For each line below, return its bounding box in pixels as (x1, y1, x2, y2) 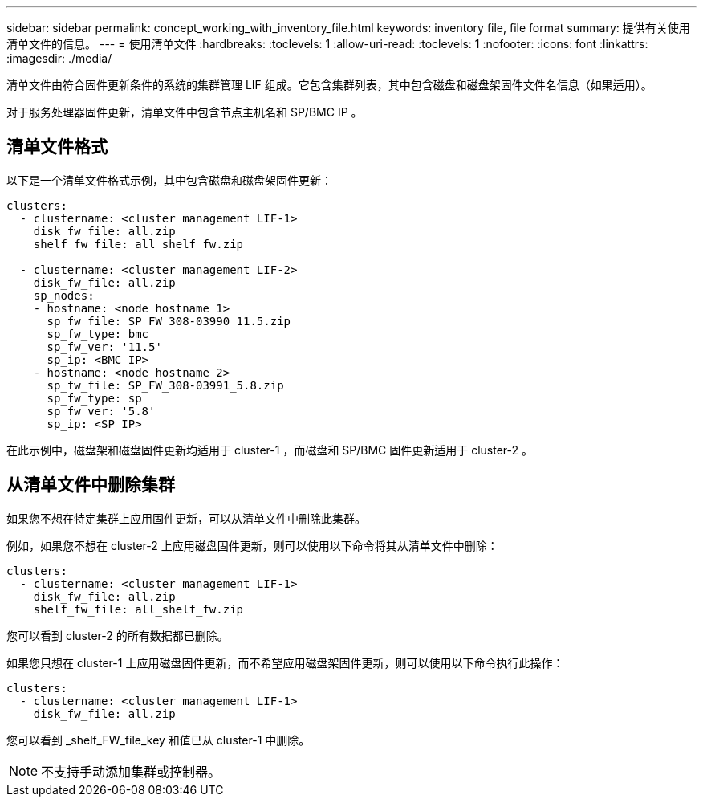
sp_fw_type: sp (47, 391, 142, 405)
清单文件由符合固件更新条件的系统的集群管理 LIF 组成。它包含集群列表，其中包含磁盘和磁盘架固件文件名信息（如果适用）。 (6, 78, 652, 92)
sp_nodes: (33, 288, 95, 302)
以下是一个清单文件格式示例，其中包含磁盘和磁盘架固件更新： (6, 173, 332, 187)
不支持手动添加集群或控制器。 (41, 763, 221, 780)
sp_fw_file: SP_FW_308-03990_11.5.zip (47, 314, 291, 328)
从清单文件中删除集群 (6, 475, 175, 495)
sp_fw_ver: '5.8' (47, 404, 156, 418)
